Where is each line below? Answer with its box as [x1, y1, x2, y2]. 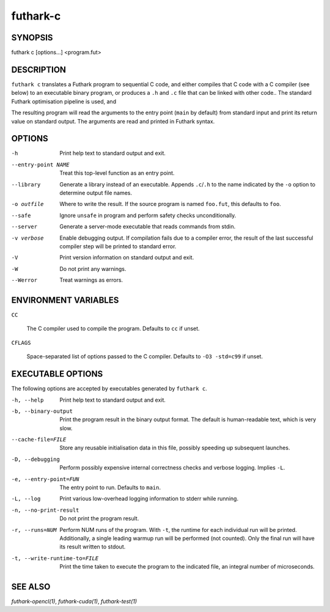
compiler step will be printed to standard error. [59, 242, 177, 250]
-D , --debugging [11, 455, 61, 463]
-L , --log [11, 495, 41, 503]
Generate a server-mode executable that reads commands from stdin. [59, 223, 236, 230]
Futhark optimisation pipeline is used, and [11, 98, 116, 105]
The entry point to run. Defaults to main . [59, 484, 161, 492]
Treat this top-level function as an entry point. [59, 169, 175, 177]
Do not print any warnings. [59, 265, 127, 272]
